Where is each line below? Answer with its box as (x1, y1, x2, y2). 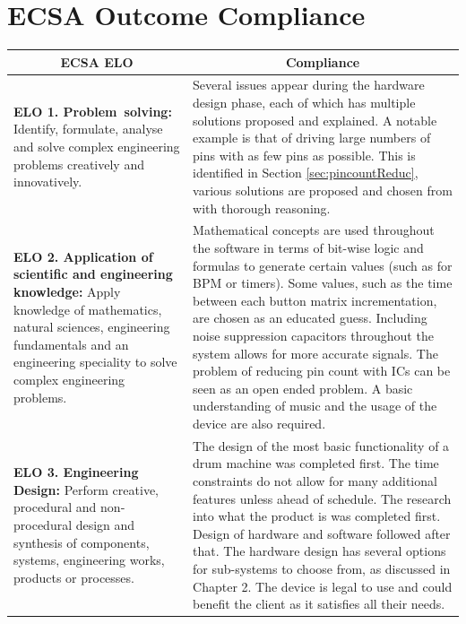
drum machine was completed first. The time (193, 454, 439, 472)
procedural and (13, 498, 97, 516)
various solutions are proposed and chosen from (193, 181, 453, 200)
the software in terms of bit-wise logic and (193, 238, 424, 257)
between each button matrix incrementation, (193, 290, 437, 309)
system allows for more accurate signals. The (193, 343, 438, 362)
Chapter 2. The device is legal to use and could (193, 576, 453, 595)
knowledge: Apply (13, 282, 121, 301)
